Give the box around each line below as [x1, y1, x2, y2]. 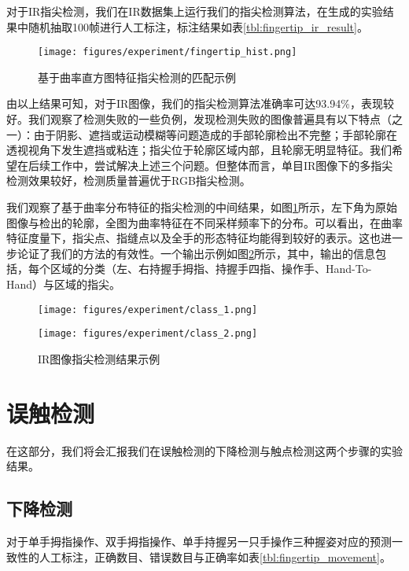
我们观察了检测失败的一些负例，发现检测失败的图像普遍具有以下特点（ [28, 111, 392, 127]
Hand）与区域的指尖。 [6, 275, 121, 292]
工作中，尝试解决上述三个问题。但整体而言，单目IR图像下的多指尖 [50, 157, 393, 173]
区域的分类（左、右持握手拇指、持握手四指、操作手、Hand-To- [50, 260, 372, 277]
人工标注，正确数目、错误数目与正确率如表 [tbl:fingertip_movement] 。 [39, 548, 391, 565]
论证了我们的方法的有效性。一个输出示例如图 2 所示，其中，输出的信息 [17, 245, 375, 261]
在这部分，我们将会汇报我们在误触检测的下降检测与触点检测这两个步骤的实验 [6, 442, 403, 459]
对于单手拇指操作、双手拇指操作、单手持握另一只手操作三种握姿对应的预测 [6, 532, 392, 549]
